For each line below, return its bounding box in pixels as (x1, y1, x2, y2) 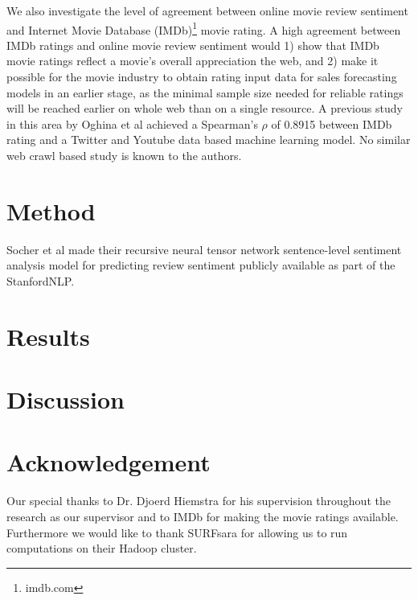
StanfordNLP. (6, 272, 75, 289)
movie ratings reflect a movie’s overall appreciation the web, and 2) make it (6, 52, 379, 69)
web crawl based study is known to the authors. (6, 147, 242, 163)
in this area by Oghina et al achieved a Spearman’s (6, 115, 258, 132)
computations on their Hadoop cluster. (6, 540, 197, 557)
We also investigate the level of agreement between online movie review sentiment (6, 2, 408, 18)
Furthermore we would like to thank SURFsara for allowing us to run (6, 524, 348, 540)
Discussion (6, 383, 125, 416)
